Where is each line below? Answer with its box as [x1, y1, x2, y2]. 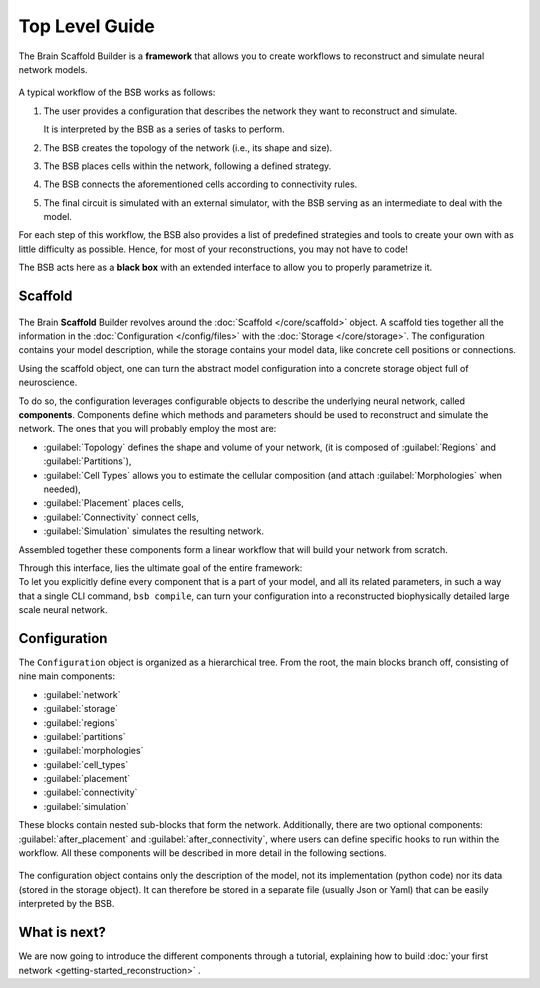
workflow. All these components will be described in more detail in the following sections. [18, 847, 387, 859]
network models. [18, 63, 89, 75]
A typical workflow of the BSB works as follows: [18, 86, 216, 99]
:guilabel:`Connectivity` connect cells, [43, 511, 199, 523]
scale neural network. [18, 604, 109, 616]
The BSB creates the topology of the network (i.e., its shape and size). [43, 141, 333, 154]
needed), [43, 483, 82, 495]
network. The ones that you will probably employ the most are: [18, 423, 277, 435]
